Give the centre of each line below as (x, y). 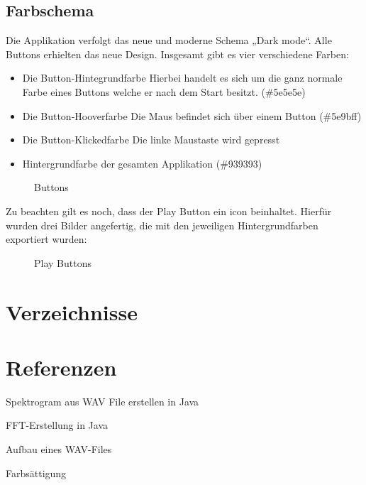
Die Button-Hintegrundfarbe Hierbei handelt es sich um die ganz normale (182, 78)
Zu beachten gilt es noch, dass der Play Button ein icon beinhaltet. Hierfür (169, 211)
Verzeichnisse (72, 311)
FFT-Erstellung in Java (57, 425)
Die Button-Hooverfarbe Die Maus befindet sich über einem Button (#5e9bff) (192, 115)
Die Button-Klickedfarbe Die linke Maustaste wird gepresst (151, 140)
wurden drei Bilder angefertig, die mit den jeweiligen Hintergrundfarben (162, 225)
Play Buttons (63, 262)
